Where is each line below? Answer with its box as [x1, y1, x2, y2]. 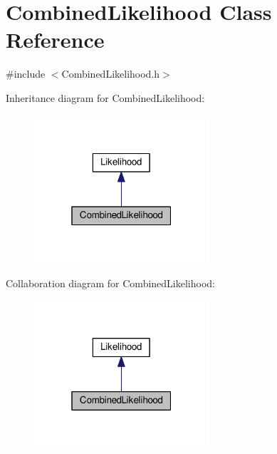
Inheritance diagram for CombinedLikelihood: [6, 90, 205, 105]
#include [6, 66, 46, 81]
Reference [6, 25, 105, 54]
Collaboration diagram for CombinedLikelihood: [6, 275, 215, 290]
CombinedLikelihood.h [61, 66, 160, 81]
